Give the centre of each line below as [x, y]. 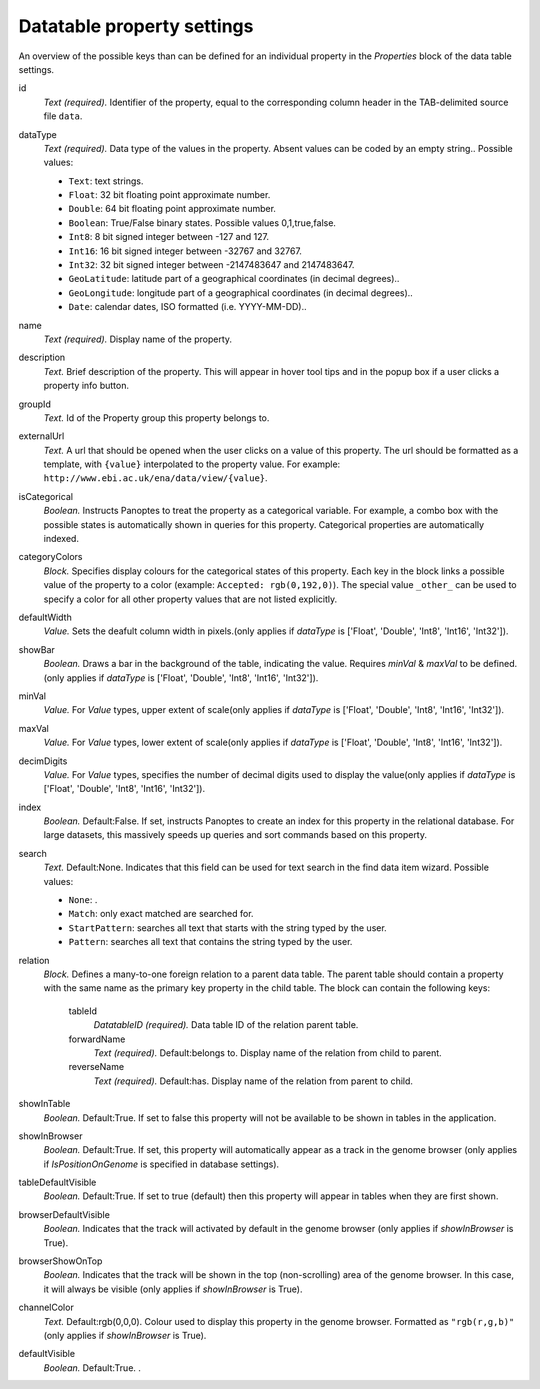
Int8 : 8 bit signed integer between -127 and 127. [169, 237]
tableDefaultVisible [57, 1182]
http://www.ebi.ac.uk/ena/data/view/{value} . [156, 478]
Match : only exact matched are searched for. [161, 914]
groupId [35, 404]
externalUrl [41, 436]
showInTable [44, 1104]
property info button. [86, 386]
